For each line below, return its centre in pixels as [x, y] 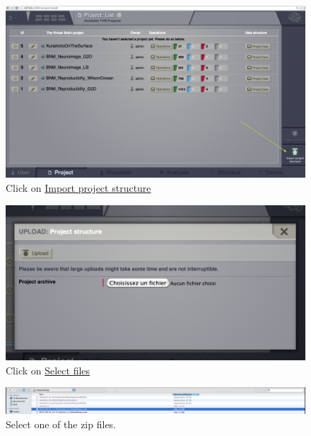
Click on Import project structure [78, 188]
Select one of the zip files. [61, 424]
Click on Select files [48, 370]
